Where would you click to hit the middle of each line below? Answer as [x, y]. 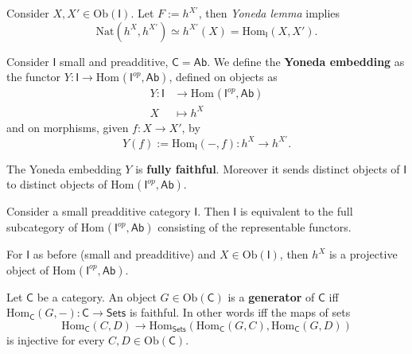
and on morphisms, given [68, 127]
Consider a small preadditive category [99, 211]
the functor [34, 77]
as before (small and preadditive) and [124, 254]
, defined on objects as [223, 77]
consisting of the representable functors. [255, 227]
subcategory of [42, 227]
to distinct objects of [57, 184]
